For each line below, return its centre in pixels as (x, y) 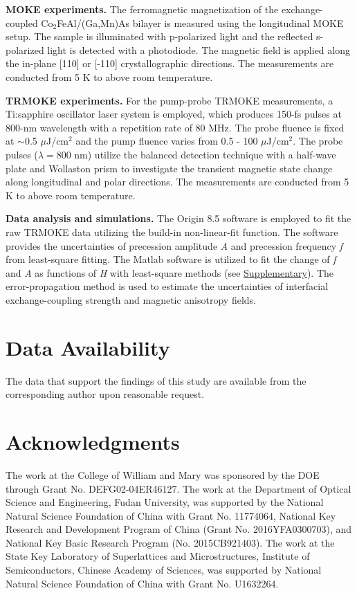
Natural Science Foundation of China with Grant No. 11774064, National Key (171, 515)
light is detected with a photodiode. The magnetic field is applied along (199, 49)
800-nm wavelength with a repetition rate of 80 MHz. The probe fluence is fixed (175, 127)
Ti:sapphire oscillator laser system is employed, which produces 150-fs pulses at (174, 114)
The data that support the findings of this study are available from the (156, 380)
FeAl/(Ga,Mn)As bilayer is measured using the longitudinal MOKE (200, 22)
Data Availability (88, 347)
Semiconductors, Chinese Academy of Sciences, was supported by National (164, 570)
